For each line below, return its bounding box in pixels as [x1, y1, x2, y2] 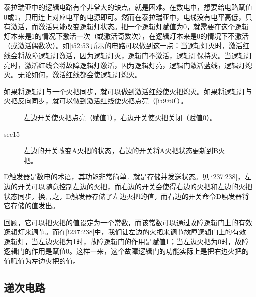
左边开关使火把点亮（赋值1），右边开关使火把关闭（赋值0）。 [24, 112, 217, 122]
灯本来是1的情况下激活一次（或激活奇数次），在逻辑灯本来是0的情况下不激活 [4, 31, 249, 41]
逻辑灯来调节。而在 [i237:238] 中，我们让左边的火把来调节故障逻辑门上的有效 [4, 227, 246, 237]
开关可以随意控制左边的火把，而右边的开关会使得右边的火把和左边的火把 [17, 181, 252, 191]
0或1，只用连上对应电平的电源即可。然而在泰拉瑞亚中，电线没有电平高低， [4, 11, 245, 22]
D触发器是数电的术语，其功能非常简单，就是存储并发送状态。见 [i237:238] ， [4, 171, 245, 182]
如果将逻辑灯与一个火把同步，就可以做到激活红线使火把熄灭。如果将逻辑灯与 [4, 86, 252, 96]
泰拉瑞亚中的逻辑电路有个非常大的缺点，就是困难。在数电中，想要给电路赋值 [4, 2, 252, 12]
